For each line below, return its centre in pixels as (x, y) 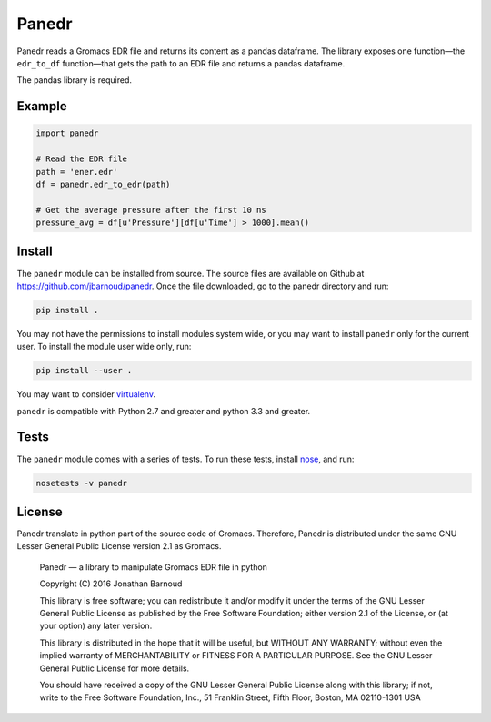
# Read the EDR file (81, 159)
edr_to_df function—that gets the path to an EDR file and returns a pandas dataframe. (181, 63)
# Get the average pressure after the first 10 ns (151, 210)
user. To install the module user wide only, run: (104, 347)
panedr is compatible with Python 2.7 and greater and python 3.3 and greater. (164, 411)
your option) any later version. (96, 626)
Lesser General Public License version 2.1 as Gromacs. (119, 546)
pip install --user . (84, 371)
